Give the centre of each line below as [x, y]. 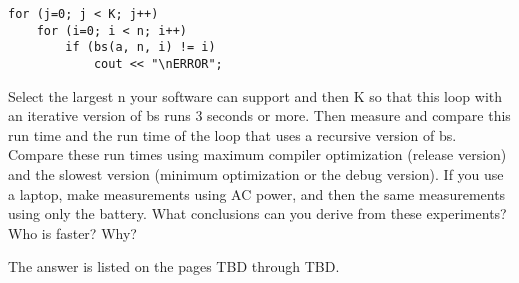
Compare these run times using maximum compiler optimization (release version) [257, 154]
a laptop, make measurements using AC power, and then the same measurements [257, 193]
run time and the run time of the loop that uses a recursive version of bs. [232, 134]
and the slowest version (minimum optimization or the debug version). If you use [256, 174]
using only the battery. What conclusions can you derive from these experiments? [257, 213]
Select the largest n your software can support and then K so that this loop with [255, 95]
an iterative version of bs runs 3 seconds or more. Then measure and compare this [259, 115]
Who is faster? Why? [72, 232]
